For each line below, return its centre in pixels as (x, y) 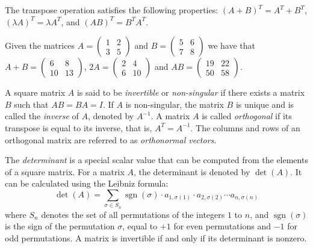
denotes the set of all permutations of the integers (133, 214)
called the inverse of (42, 116)
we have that (231, 45)
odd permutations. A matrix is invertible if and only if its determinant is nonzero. (156, 237)
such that (31, 104)
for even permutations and (222, 226)
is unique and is (265, 104)
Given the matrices (40, 45)
